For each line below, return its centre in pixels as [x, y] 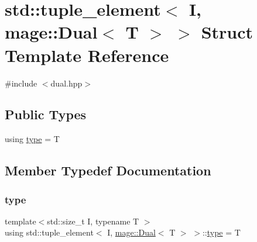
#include [21, 83]
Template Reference [87, 55]
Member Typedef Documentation [108, 170]
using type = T [32, 139]
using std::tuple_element [49, 232]
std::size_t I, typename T [93, 221]
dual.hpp [66, 83]
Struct [227, 32]
